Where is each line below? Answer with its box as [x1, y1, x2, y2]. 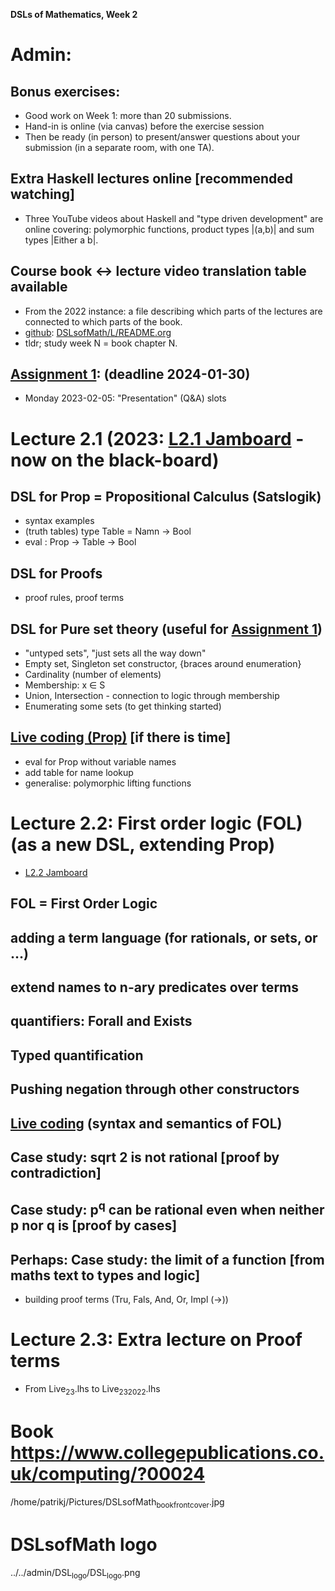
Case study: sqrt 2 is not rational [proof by [10, 1149, 280, 1166]
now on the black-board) [10, 449, 220, 471]
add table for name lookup [24, 766, 134, 778]
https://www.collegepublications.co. [10, 1442, 325, 1464]
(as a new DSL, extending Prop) [10, 834, 276, 856]
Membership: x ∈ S [24, 679, 106, 691]
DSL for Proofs [10, 565, 103, 582]
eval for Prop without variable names [24, 755, 177, 768]
